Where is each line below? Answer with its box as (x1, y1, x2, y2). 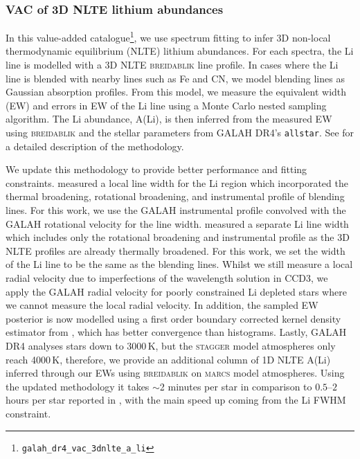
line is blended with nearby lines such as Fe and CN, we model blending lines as (6, 71, 345, 85)
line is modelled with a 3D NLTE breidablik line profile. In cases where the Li (6, 57, 339, 72)
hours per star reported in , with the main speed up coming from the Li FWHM (6, 393, 346, 407)
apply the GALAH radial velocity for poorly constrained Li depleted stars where (6, 284, 347, 298)
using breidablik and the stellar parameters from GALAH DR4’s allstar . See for (6, 125, 354, 140)
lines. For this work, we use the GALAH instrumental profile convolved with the (6, 203, 346, 217)
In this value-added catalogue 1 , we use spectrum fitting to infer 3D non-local (6, 28, 331, 44)
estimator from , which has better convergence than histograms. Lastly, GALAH (6, 325, 347, 339)
